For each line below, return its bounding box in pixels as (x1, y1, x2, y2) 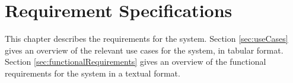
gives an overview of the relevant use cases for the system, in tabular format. (5, 44, 284, 56)
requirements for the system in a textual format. (5, 67, 180, 79)
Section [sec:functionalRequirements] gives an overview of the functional (5, 55, 266, 68)
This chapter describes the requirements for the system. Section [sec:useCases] (5, 32, 288, 45)
